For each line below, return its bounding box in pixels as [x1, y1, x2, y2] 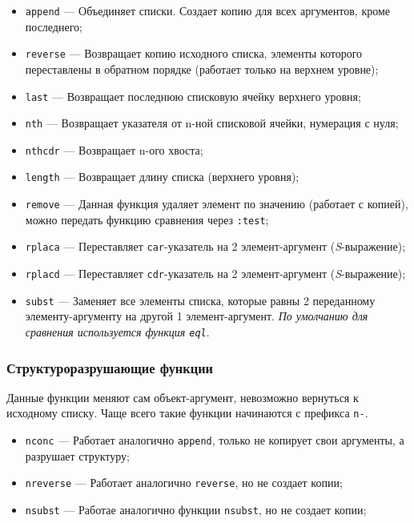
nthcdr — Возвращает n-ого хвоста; [25, 141, 203, 158]
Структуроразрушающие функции [6, 357, 213, 377]
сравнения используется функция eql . [25, 324, 210, 340]
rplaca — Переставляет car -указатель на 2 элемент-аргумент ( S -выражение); [25, 238, 406, 255]
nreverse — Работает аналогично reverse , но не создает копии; [25, 474, 343, 491]
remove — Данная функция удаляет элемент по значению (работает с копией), [25, 195, 408, 212]
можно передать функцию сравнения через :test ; [25, 211, 269, 227]
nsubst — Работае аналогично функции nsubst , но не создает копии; [25, 501, 367, 518]
